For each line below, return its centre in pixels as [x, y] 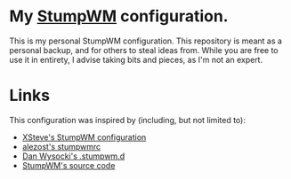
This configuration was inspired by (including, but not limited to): [128, 120]
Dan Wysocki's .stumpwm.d [73, 156]
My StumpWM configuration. [119, 16]
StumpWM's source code [69, 165]
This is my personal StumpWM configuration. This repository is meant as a [146, 41]
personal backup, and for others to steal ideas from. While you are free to [144, 50]
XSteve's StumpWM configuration [84, 137]
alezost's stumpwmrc [61, 146]
